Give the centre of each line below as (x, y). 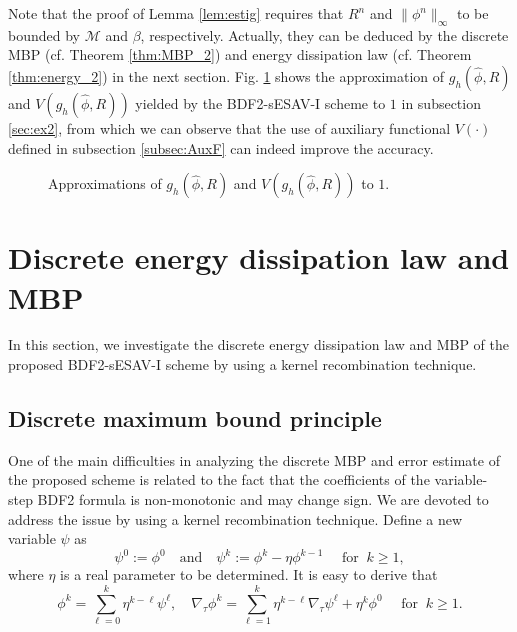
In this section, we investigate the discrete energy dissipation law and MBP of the (259, 344)
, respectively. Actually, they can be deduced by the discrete (324, 34)
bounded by (44, 34)
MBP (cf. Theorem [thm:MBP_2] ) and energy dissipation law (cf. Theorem (240, 54)
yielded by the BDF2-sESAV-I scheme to (260, 102)
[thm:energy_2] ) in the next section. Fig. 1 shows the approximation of (226, 75)
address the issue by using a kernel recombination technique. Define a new (235, 518)
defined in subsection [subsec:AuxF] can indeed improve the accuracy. (221, 147)
